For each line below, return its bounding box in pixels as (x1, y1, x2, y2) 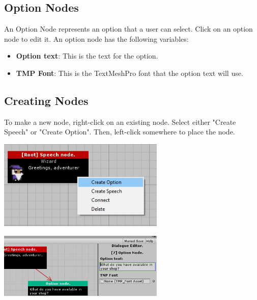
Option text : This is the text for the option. (16, 50, 158, 61)
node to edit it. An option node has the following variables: (4, 33, 189, 44)
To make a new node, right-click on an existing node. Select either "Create (4, 116, 236, 127)
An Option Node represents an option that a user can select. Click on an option (4, 23, 253, 34)
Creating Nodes (4, 92, 89, 108)
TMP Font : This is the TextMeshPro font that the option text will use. (16, 67, 243, 78)
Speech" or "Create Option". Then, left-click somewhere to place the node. (4, 126, 235, 137)
